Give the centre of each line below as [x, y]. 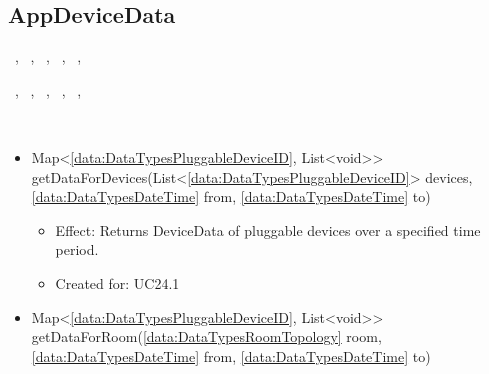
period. [77, 249]
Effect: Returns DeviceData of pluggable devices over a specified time [268, 229]
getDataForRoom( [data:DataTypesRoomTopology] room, [206, 336]
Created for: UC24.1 [117, 282]
